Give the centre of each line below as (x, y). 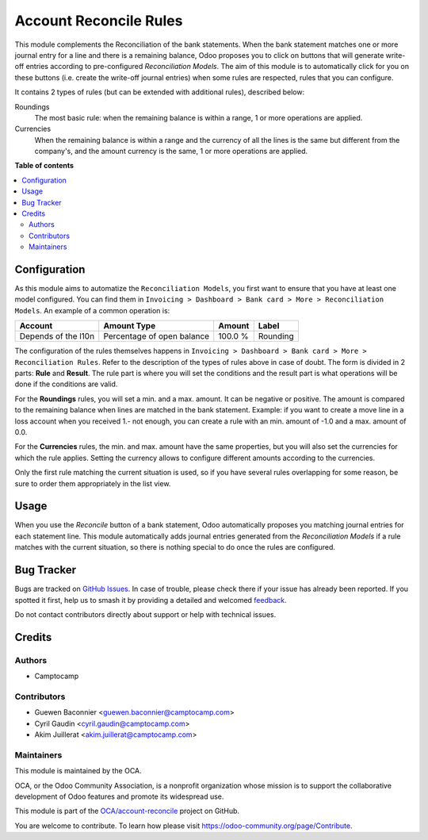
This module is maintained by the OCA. (78, 771)
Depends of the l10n (57, 336)
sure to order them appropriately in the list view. (93, 483)
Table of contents (44, 166)
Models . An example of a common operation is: (92, 310)
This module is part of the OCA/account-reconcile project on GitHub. (127, 811)
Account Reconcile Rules (99, 21)
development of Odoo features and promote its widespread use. (119, 796)
